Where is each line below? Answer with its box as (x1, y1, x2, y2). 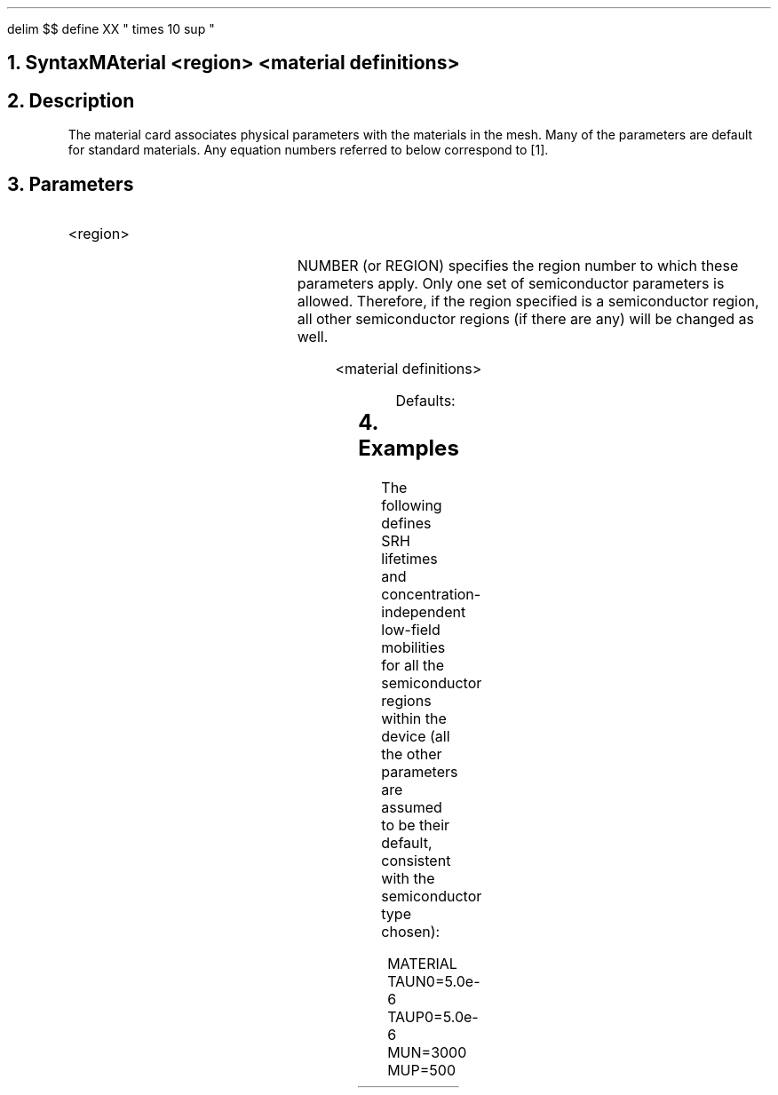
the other (381, 745, 442, 764)
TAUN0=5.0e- (387, 972, 480, 991)
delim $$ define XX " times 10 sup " (7, 21, 215, 36)
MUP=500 (387, 1061, 456, 1080)
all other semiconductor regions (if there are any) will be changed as (297, 310, 754, 329)
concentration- (381, 585, 481, 604)
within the (381, 710, 447, 728)
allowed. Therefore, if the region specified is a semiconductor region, (297, 292, 759, 311)
